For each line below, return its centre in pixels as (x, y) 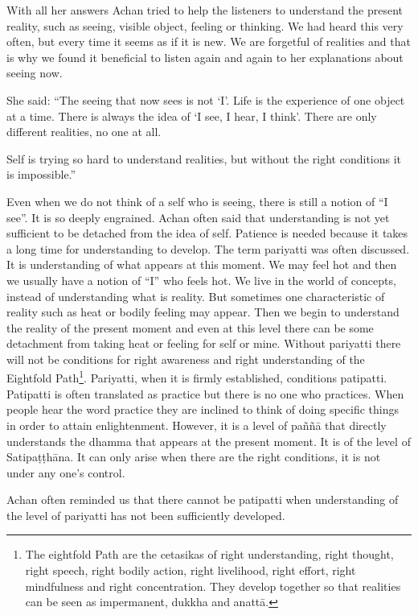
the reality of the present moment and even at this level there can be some (190, 327)
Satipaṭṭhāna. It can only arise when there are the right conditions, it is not (194, 457)
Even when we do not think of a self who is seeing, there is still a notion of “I (197, 201)
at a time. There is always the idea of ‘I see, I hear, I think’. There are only (192, 116)
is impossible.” (41, 174)
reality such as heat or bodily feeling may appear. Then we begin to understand (203, 312)
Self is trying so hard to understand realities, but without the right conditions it (204, 158)
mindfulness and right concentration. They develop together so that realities (213, 586)
